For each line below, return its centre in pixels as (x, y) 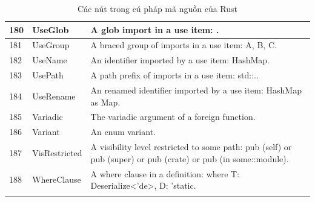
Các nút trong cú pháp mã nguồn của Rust (157, 8)
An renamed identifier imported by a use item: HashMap (196, 90)
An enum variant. (123, 132)
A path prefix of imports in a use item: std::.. (174, 75)
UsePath (48, 75)
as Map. (105, 102)
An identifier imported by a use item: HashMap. (180, 60)
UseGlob (51, 29)
